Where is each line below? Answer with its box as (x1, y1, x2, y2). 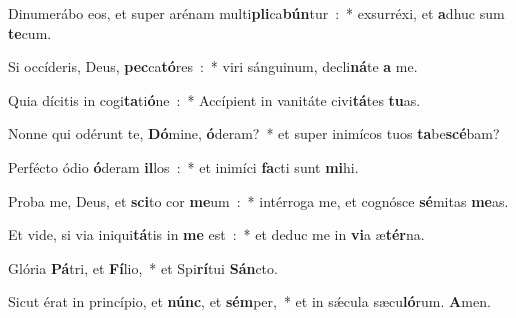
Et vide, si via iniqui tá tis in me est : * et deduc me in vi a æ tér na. (8, 224, 425, 245)
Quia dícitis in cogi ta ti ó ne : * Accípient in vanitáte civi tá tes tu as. (8, 89, 421, 110)
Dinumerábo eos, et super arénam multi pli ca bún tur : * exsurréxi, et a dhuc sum (8, 3, 505, 23)
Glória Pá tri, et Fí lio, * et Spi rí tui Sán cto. (8, 257, 278, 278)
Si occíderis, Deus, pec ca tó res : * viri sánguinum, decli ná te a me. (8, 56, 418, 77)
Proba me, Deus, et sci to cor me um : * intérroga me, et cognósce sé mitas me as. (8, 190, 509, 211)
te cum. (8, 22, 52, 43)
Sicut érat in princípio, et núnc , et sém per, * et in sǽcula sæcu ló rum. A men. (8, 291, 491, 312)
